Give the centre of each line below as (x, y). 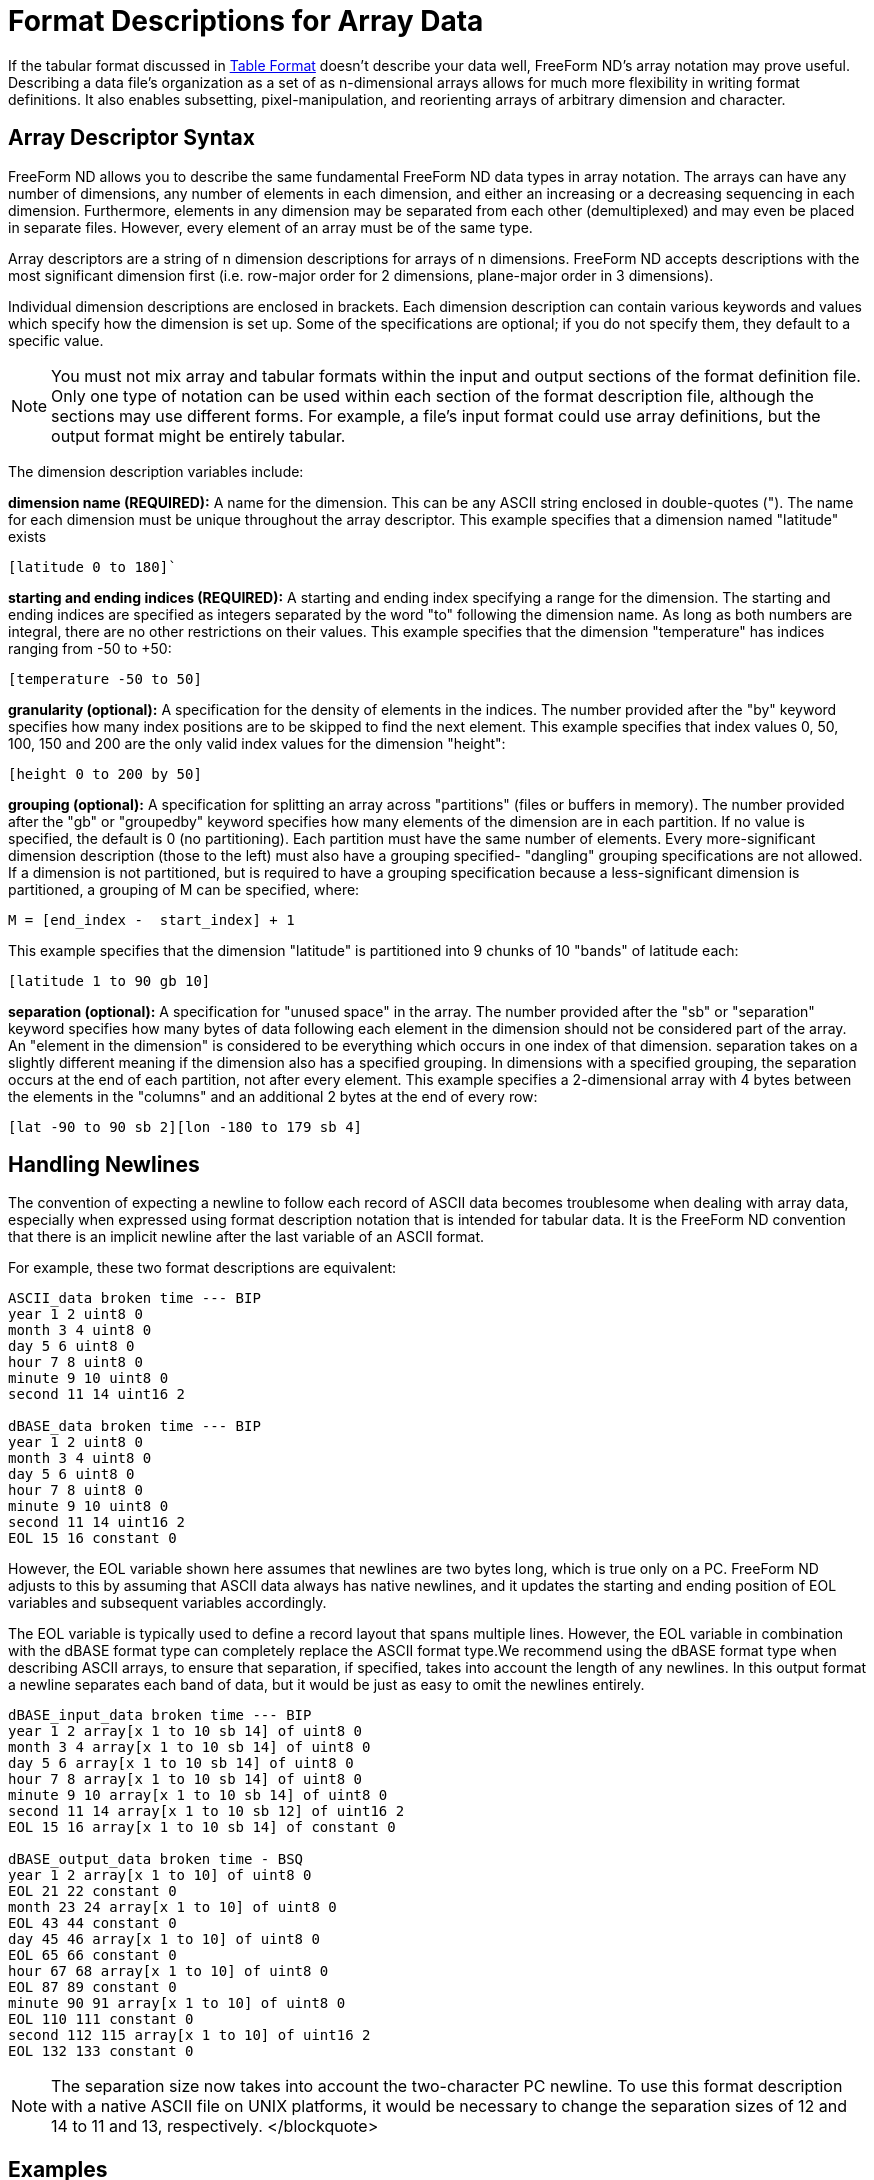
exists (27, 536)
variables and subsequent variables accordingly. (167, 1603)
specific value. (56, 340)
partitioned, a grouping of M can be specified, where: (184, 889)
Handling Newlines (104, 1165)
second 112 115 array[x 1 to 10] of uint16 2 (189, 2035)
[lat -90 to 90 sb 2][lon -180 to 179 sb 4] (185, 1126)
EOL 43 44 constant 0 (92, 1923)
